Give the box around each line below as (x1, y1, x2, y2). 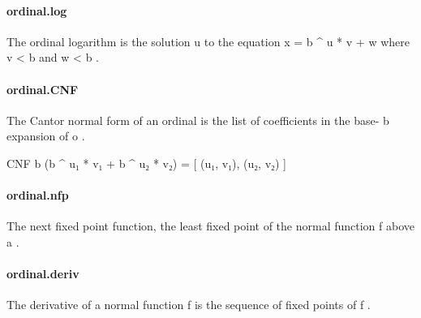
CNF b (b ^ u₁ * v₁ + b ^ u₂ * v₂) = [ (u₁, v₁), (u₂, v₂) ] (6, 154, 286, 171)
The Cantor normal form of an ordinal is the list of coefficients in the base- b (6, 111, 389, 128)
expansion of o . (6, 127, 85, 144)
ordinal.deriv (6, 265, 79, 282)
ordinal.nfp (6, 187, 69, 204)
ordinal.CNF (6, 80, 79, 97)
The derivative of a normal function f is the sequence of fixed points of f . (6, 296, 371, 313)
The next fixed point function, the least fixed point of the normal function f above (6, 217, 415, 234)
